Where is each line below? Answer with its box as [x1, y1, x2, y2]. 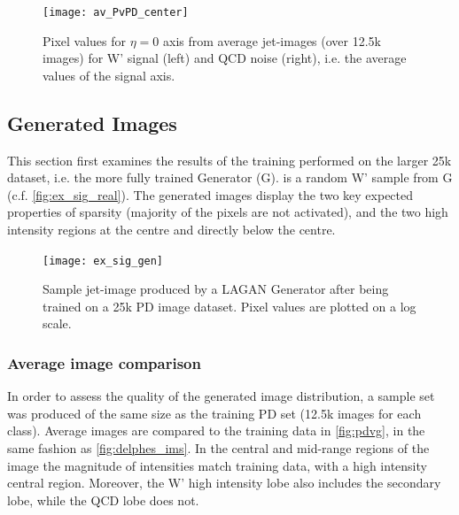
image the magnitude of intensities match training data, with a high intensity [7, 456, 427, 474]
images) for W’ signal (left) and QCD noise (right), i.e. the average [43, 49, 407, 67]
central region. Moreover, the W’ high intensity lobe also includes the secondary [7, 473, 441, 492]
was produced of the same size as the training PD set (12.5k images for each [7, 404, 422, 422]
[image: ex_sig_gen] [43, 254, 164, 267]
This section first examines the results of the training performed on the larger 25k [7, 150, 452, 169]
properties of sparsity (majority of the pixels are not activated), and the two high [7, 203, 448, 221]
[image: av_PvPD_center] [43, 6, 189, 19]
